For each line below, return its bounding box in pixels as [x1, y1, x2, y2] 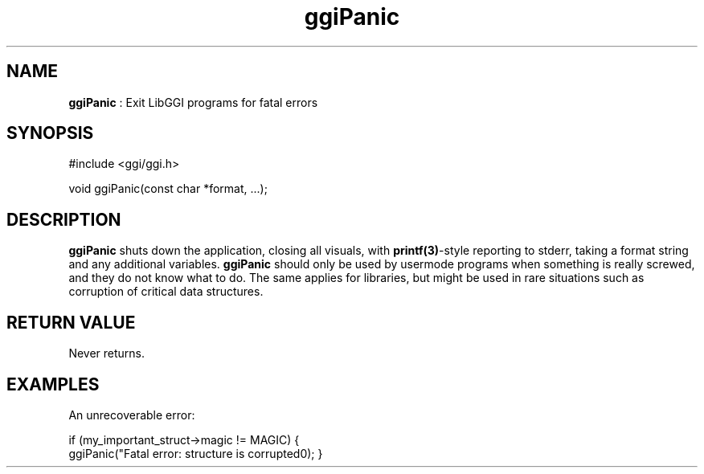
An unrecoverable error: [68, 407, 195, 422]
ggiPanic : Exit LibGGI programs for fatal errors [68, 95, 318, 109]
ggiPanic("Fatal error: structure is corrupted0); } [68, 446, 323, 460]
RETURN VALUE [6, 312, 136, 333]
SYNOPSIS [6, 123, 94, 144]
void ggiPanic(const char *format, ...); [68, 182, 268, 196]
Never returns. [68, 346, 145, 361]
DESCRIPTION [6, 209, 121, 230]
